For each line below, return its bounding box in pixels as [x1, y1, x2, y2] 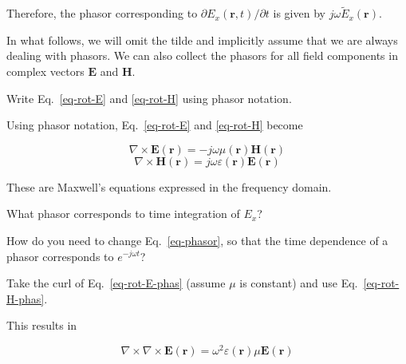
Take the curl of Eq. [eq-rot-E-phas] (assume [6, 275, 226, 291]
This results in [6, 317, 77, 334]
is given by [273, 5, 325, 22]
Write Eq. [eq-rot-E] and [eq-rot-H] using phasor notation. [6, 89, 292, 106]
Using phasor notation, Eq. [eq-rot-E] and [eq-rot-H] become [6, 117, 303, 133]
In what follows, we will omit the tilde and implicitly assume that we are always [6, 31, 398, 48]
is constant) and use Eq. [239, 275, 358, 291]
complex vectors [6, 63, 85, 79]
